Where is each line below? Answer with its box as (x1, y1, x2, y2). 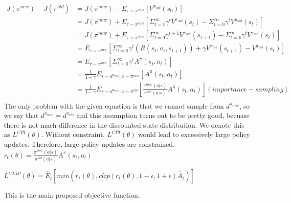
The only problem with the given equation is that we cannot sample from (4, 100, 224, 111)
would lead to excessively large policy (138, 129, 250, 139)
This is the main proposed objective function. (4, 190, 140, 200)
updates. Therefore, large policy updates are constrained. (4, 138, 175, 149)
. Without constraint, (41, 129, 105, 139)
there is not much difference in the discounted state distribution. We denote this (4, 119, 245, 130)
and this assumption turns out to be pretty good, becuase (76, 110, 250, 120)
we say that (4, 110, 39, 120)
